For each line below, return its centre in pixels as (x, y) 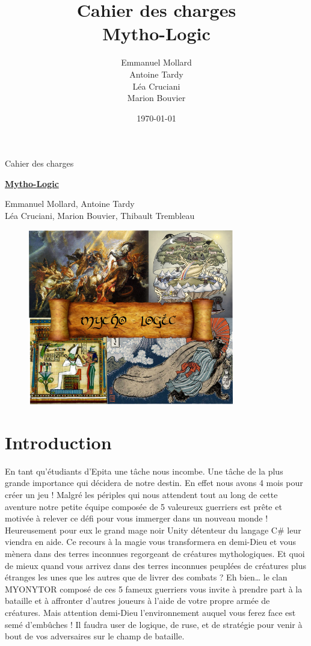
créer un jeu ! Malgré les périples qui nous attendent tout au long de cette (141, 495)
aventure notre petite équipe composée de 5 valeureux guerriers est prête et (143, 506)
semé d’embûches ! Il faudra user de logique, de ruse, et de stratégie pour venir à (154, 624)
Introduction (58, 442)
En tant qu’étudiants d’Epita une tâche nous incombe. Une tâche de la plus (144, 471)
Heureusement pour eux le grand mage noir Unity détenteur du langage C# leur (153, 530)
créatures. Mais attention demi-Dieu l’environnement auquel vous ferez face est (150, 612)
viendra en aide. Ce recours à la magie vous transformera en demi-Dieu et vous (151, 542)
